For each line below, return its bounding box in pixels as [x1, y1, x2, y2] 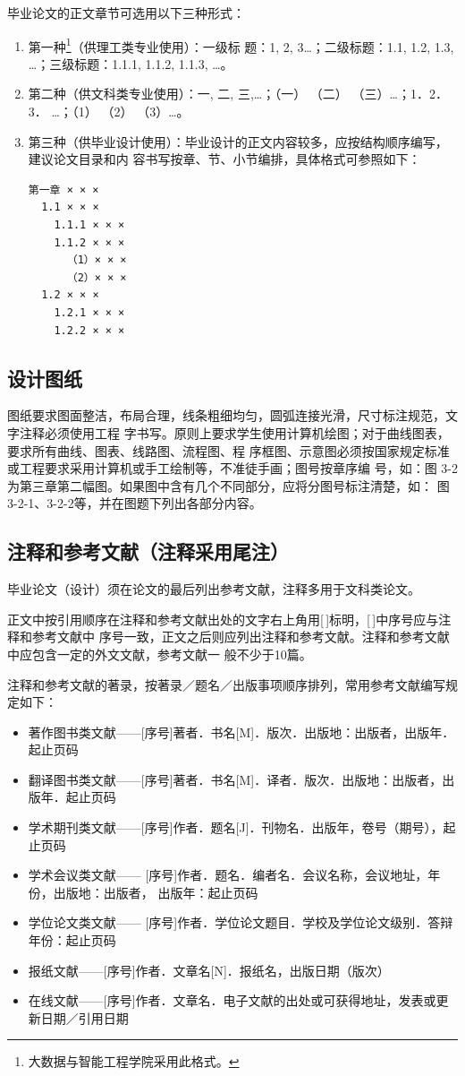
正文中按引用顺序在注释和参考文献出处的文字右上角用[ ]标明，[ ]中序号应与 [7, 609, 439, 628]
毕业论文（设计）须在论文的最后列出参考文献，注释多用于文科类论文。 [7, 580, 420, 598]
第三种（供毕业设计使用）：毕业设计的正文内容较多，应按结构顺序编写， [28, 132, 448, 151]
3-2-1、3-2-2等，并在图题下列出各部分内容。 [7, 494, 262, 512]
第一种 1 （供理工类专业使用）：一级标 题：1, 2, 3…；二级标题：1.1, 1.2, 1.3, [28, 34, 454, 56]
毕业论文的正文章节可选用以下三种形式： [7, 4, 245, 22]
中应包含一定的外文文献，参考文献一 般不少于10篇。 [7, 644, 312, 663]
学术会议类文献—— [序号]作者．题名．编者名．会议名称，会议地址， [28, 865, 428, 884]
